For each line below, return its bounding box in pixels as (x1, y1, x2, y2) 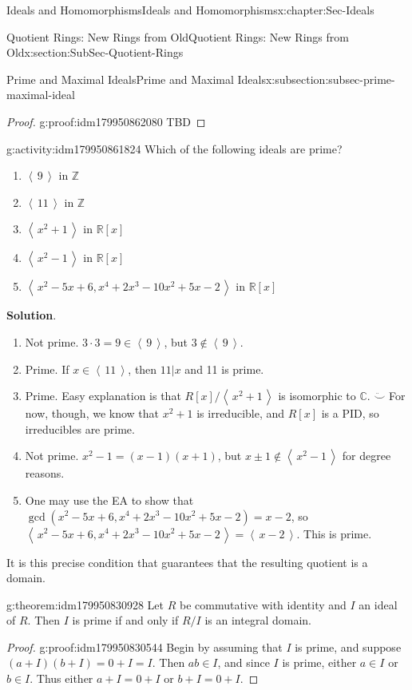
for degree (342, 447, 391, 464)
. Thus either (30, 670, 93, 687)
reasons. (25, 465, 65, 482)
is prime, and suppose (295, 638, 402, 655)
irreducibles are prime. (25, 420, 135, 437)
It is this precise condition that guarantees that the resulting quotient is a (6, 553, 368, 570)
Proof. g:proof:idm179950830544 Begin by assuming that (6, 638, 283, 655)
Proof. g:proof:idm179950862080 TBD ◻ (6, 113, 206, 129)
